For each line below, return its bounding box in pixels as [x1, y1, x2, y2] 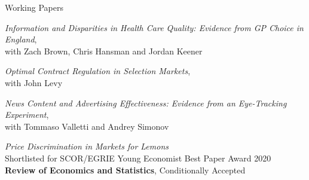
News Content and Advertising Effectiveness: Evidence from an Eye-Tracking [5, 96, 287, 109]
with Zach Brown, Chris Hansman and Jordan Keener [5, 44, 203, 57]
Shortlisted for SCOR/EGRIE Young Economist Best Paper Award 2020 [5, 151, 271, 164]
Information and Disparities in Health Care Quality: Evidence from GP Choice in [5, 21, 304, 33]
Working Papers [5, 1, 63, 13]
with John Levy [5, 76, 63, 89]
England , [5, 33, 37, 45]
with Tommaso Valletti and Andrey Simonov [5, 120, 169, 132]
